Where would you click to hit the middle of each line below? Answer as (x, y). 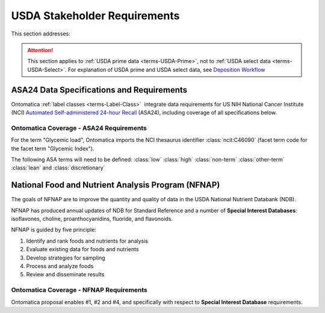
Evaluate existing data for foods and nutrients (82, 249)
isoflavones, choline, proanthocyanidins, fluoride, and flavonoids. (92, 219)
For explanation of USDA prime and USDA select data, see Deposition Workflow (166, 70)
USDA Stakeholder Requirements (95, 16)
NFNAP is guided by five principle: (54, 230)
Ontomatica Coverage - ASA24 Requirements (79, 128)
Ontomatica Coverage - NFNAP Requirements (79, 290)
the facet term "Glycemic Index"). (53, 148)
